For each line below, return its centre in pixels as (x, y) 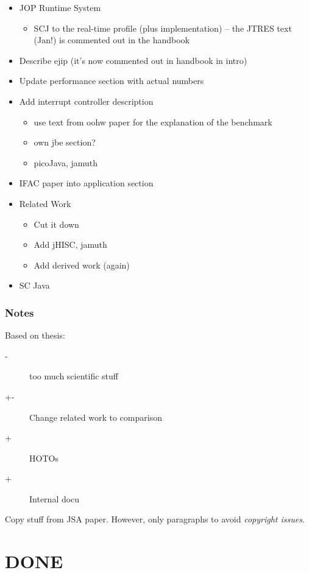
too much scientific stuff (74, 376)
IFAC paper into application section (86, 183)
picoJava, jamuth (66, 162)
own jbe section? (65, 142)
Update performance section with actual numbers (112, 81)
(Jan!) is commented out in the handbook (112, 40)
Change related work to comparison (96, 417)
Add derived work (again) (82, 265)
